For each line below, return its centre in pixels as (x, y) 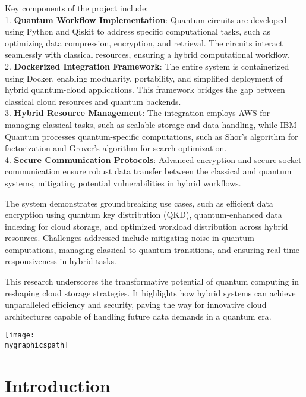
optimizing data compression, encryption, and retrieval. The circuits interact (144, 43)
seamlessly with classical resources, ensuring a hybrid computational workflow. (147, 54)
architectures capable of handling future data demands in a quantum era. (138, 316)
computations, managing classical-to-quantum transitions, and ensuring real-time (152, 249)
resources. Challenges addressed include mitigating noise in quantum (130, 238)
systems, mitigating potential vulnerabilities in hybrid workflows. (123, 182)
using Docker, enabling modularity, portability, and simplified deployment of (144, 78)
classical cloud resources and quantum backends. (93, 101)
